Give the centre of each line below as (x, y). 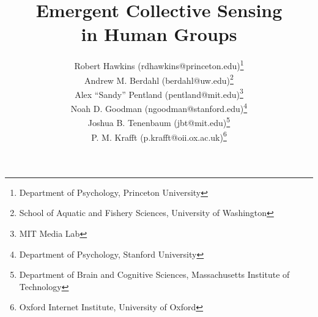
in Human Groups (159, 34)
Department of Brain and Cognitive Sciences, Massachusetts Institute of (154, 274)
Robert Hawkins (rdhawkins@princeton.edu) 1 (159, 65)
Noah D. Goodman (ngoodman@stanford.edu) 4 (159, 107)
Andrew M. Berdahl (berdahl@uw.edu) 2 (159, 79)
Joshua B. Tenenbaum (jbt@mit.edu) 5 (159, 121)
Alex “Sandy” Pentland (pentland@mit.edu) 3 (159, 93)
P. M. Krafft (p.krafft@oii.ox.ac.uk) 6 (159, 136)
